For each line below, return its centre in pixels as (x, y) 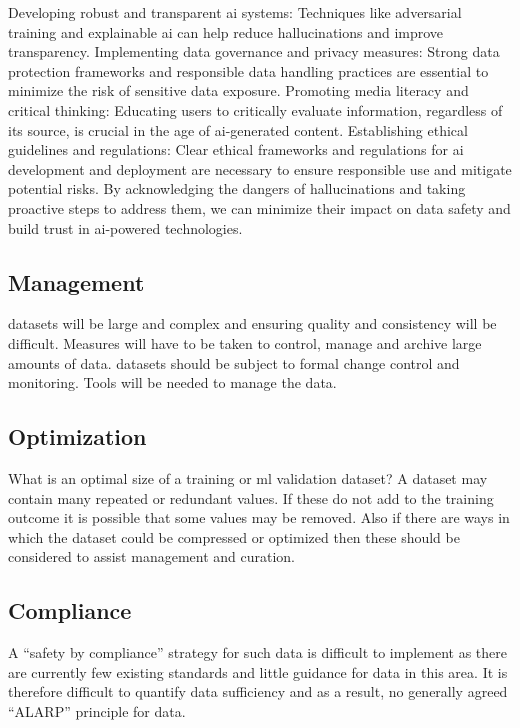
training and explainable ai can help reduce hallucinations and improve (226, 31)
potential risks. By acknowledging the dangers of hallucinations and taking (237, 188)
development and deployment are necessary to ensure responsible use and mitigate (260, 168)
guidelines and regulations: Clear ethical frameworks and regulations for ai (236, 149)
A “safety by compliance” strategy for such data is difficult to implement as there (257, 652)
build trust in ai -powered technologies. (125, 227)
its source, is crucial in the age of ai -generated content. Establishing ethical (238, 129)
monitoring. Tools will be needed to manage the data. (172, 382)
